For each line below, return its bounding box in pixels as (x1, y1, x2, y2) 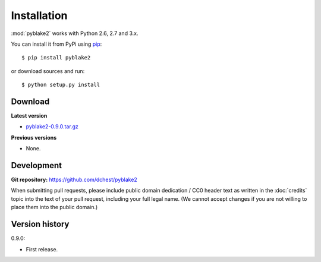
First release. (26, 245, 58, 252)
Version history (11, 219, 70, 229)
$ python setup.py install (21, 81, 100, 89)
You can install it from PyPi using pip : (11, 40, 102, 48)
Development (11, 160, 62, 171)
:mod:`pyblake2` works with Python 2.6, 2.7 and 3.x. (11, 30, 139, 37)
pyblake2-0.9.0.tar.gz (26, 123, 78, 130)
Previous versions (11, 134, 57, 141)
